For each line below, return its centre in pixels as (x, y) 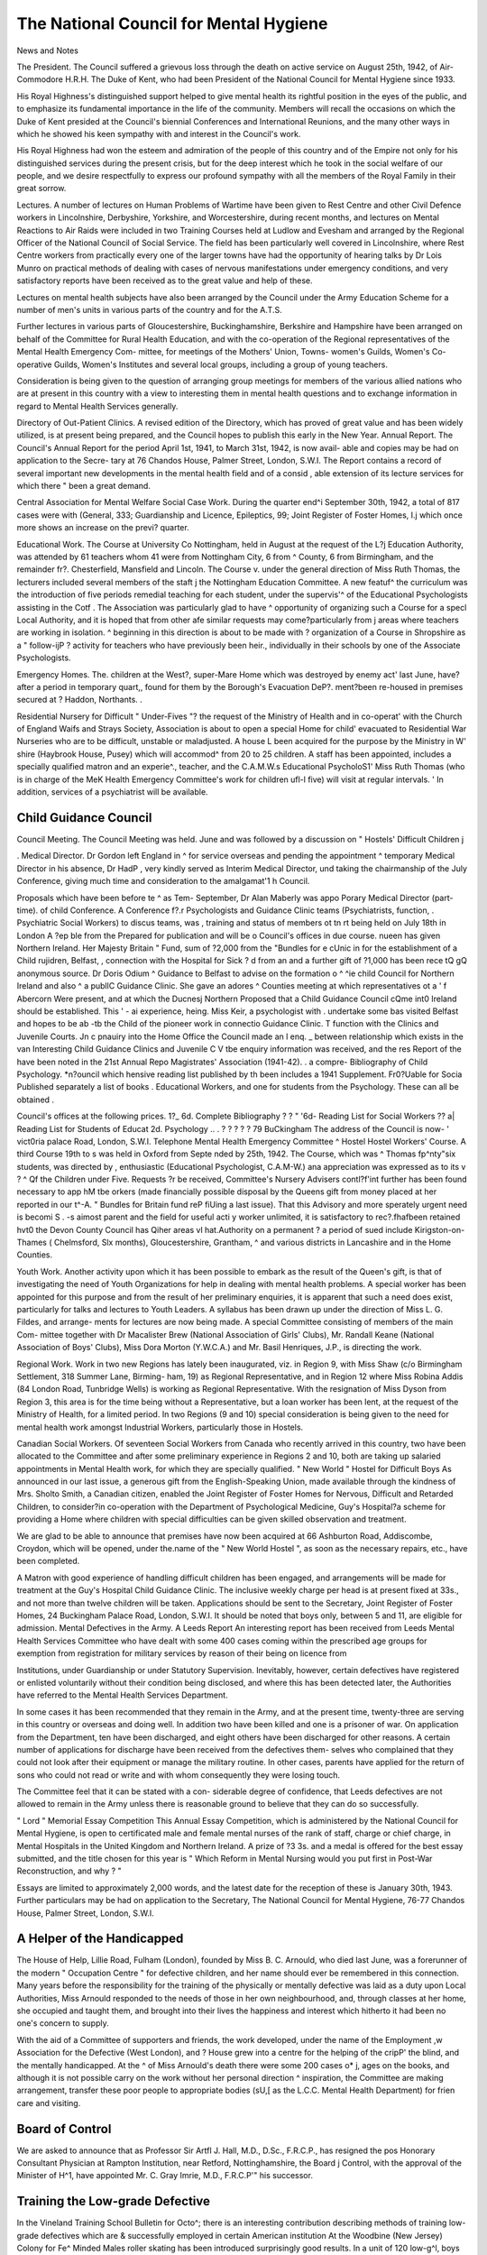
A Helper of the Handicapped (100, 1939)
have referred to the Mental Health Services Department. (123, 1695)
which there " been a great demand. (83, 486)
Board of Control (64, 2129)
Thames (32, 1243)
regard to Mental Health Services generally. (97, 406)
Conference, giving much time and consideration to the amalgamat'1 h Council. (163, 881)
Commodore (40, 79)
